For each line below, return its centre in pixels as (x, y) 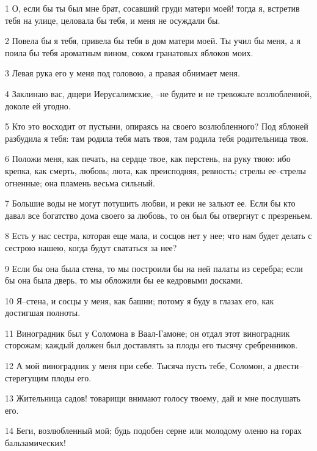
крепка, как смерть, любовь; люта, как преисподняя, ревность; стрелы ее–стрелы (155, 170)
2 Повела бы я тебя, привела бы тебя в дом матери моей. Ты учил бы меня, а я (153, 41)
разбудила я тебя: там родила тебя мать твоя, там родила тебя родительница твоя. (157, 138)
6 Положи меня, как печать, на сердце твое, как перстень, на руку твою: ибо (148, 159)
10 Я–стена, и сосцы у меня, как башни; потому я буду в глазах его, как (140, 300)
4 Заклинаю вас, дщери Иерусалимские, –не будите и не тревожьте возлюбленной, (158, 93)
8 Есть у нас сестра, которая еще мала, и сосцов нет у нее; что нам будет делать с (158, 236)
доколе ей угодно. (38, 105)
